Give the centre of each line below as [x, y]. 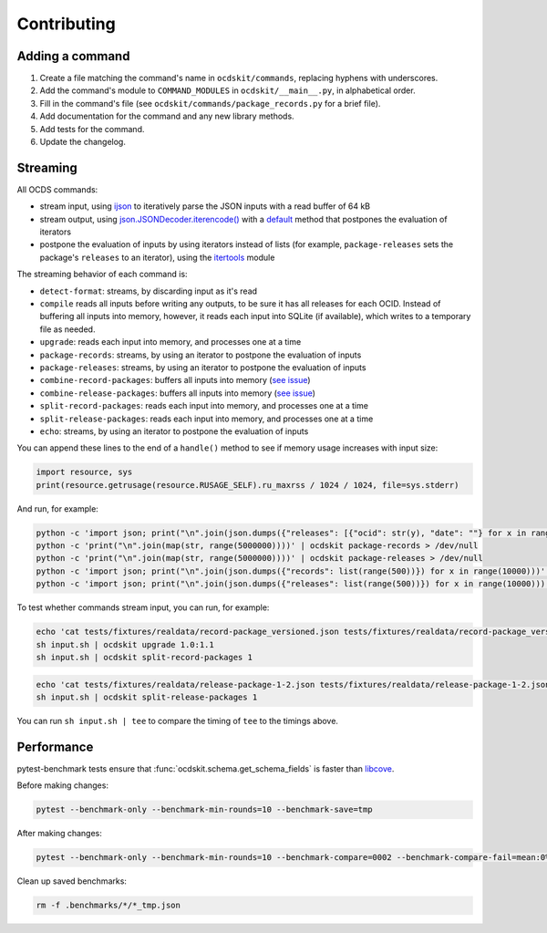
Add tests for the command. [92, 129]
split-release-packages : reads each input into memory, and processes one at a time [206, 419]
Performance [55, 746]
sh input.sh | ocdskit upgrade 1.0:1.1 [125, 644]
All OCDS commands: [57, 189]
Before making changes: [63, 785]
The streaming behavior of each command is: [102, 275]
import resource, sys [84, 472]
